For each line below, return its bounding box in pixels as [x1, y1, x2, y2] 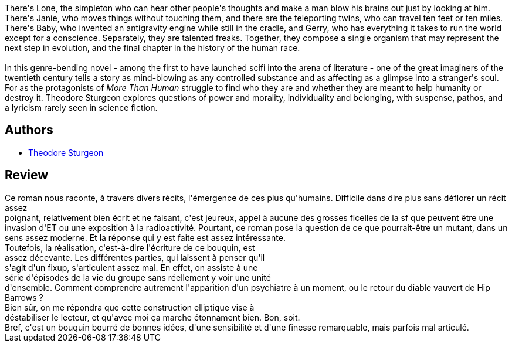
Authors [5, 123, 53, 138]
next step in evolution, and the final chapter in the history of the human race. [5, 43, 300, 53]
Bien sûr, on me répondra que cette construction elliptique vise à [5, 302, 255, 312]
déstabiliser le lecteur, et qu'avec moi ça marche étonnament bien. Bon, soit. [5, 312, 300, 322]
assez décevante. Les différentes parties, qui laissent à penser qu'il [5, 252, 265, 263]
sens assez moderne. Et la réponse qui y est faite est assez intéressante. [5, 232, 286, 243]
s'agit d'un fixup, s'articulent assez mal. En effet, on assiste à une [5, 262, 258, 273]
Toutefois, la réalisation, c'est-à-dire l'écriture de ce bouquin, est [5, 242, 255, 253]
